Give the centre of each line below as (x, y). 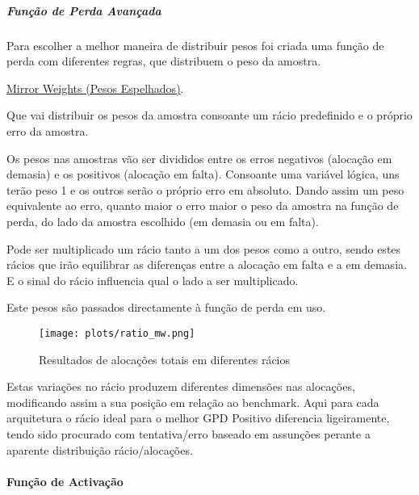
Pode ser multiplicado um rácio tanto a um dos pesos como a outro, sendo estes (204, 248)
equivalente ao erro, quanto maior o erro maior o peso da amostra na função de (203, 206)
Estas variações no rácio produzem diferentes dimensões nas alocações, (181, 386)
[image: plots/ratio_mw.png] (117, 333)
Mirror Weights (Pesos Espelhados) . (95, 88)
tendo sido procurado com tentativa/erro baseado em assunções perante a (189, 433)
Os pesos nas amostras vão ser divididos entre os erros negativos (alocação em (199, 158)
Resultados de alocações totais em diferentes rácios (165, 359)
